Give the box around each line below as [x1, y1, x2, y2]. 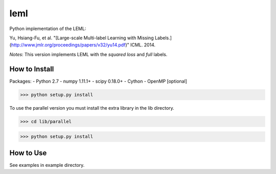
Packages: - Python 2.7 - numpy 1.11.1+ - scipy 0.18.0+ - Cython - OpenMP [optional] [9, 78, 188, 84]
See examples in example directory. [9, 162, 85, 168]
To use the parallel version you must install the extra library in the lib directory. [9, 105, 175, 111]
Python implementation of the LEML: [9, 26, 86, 32]
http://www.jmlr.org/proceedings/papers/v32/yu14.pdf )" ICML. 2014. [11, 42, 156, 48]
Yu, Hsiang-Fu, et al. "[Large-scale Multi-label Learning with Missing [9, 35, 154, 41]
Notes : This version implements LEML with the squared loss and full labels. [9, 51, 168, 57]
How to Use [9, 148, 47, 157]
